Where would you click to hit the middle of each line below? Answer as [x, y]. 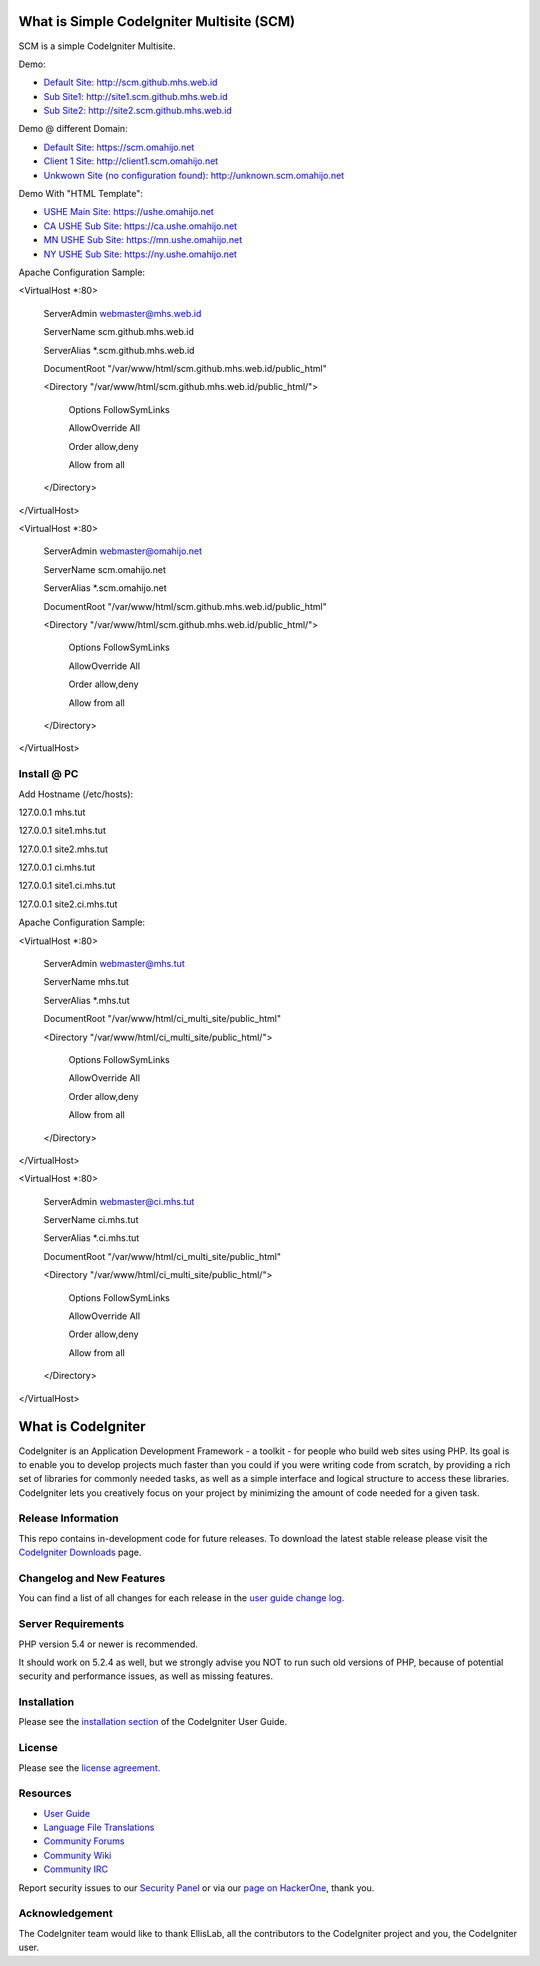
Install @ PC [48, 774]
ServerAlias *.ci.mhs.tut [91, 1238]
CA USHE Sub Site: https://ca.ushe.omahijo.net [140, 226]
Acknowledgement [66, 1913]
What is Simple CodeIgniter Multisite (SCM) [156, 21]
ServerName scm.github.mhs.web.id [118, 332]
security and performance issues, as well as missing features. [146, 1676]
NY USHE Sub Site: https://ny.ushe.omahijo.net [140, 254]
